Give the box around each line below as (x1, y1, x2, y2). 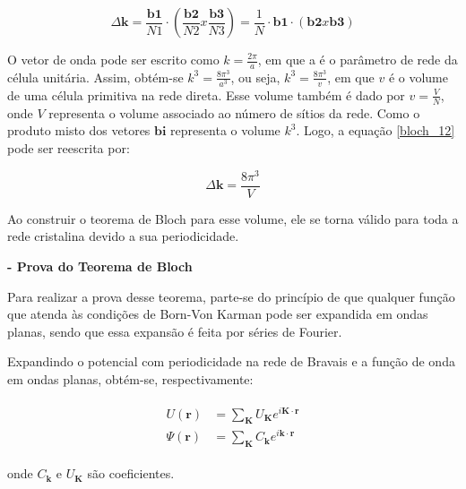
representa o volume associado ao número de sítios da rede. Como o (48, 103, 420, 122)
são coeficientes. (87, 464, 175, 483)
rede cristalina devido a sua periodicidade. (7, 227, 239, 245)
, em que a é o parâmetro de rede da (257, 50, 458, 68)
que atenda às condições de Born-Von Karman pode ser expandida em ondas (7, 305, 428, 323)
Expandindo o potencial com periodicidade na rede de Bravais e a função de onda (7, 352, 455, 371)
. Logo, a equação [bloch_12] (296, 121, 455, 140)
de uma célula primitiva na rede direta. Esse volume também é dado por (7, 85, 405, 104)
